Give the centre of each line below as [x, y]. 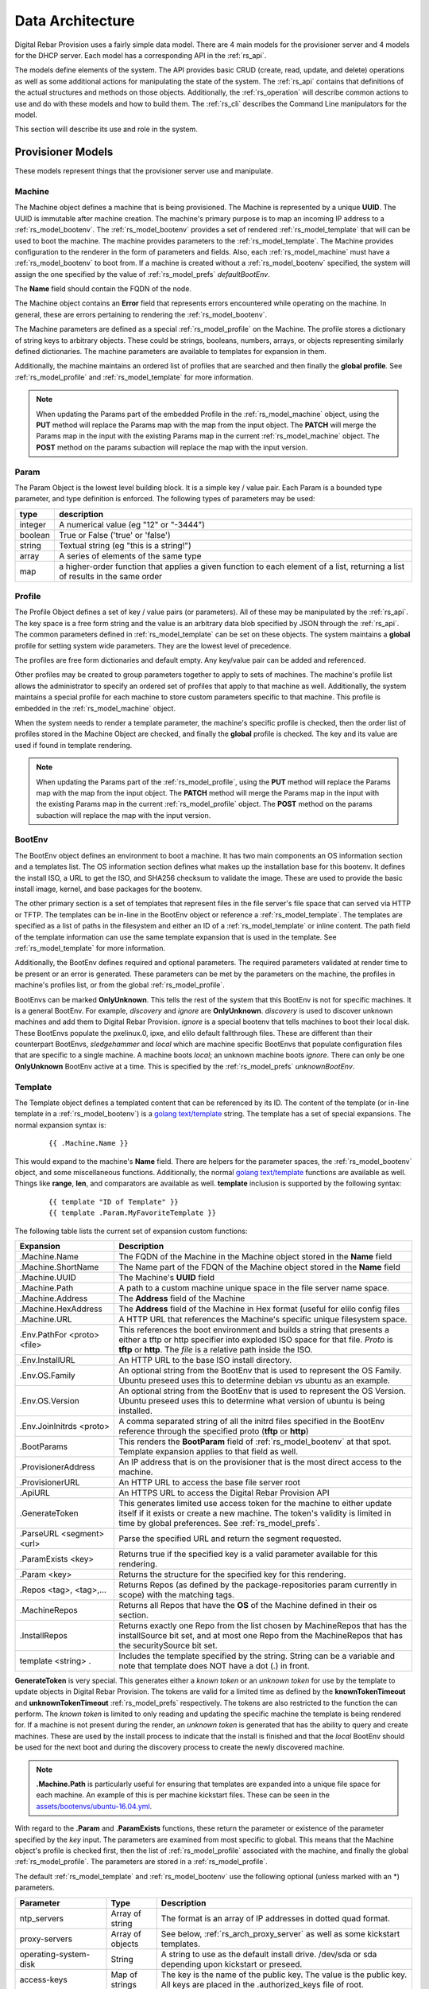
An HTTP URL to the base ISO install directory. [205, 1360]
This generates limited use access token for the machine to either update [255, 1503]
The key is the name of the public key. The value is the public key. [284, 1975]
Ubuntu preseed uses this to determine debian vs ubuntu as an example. [255, 1380]
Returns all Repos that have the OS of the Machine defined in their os [248, 1605]
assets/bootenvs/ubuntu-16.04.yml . [94, 1806]
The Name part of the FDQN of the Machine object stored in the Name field [259, 1267]
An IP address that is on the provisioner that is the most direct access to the [260, 1462]
